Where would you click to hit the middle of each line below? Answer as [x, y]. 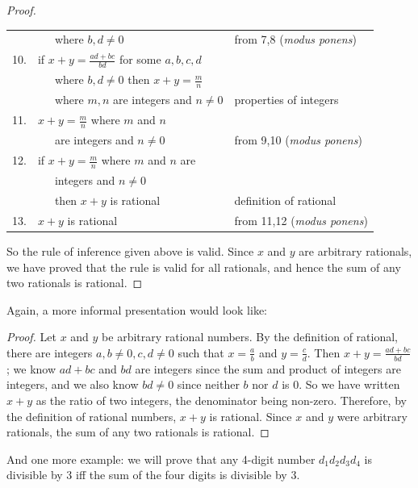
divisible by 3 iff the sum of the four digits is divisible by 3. [153, 475]
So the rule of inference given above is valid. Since [130, 250]
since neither [208, 384]
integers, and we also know [73, 384]
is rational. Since [251, 416]
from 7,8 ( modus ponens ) [295, 39]
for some [140, 59]
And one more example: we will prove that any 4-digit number [161, 459]
